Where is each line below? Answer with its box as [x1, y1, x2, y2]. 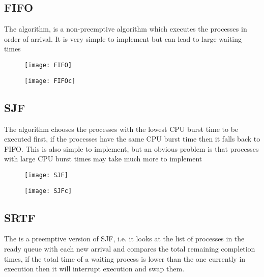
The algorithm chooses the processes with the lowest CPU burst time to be [4, 123, 239, 134]
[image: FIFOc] [24, 77, 76, 85]
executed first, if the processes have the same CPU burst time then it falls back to [4, 133, 260, 144]
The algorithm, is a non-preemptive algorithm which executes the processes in [4, 23, 247, 34]
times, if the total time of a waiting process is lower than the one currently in [4, 253, 246, 264]
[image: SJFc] [24, 187, 72, 195]
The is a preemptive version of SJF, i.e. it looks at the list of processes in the [4, 233, 245, 244]
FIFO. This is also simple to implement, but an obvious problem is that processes [4, 143, 259, 154]
